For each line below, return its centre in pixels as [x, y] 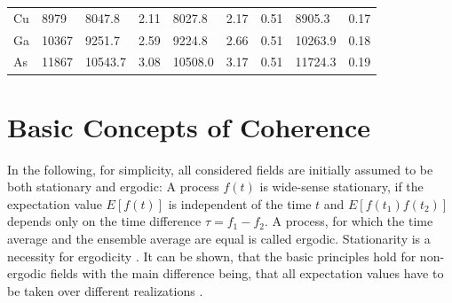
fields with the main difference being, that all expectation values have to [247, 273]
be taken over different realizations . [105, 290]
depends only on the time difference [104, 221]
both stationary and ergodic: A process [113, 186]
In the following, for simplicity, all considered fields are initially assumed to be [220, 169]
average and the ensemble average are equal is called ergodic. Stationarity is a [219, 239]
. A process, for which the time [349, 221]
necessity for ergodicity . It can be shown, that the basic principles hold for [212, 256]
